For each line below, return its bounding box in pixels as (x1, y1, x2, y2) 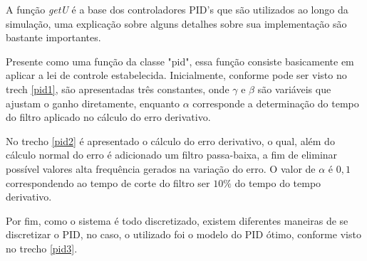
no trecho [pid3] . (6, 240, 78, 255)
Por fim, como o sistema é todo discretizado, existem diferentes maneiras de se (6, 213, 348, 228)
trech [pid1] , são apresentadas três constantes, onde (6, 81, 229, 96)
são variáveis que (257, 81, 331, 96)
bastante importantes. (6, 30, 101, 45)
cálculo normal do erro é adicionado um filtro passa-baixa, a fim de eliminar (6, 147, 338, 162)
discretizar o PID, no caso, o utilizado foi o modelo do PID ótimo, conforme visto (6, 227, 361, 242)
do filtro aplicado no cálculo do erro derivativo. (6, 110, 211, 124)
